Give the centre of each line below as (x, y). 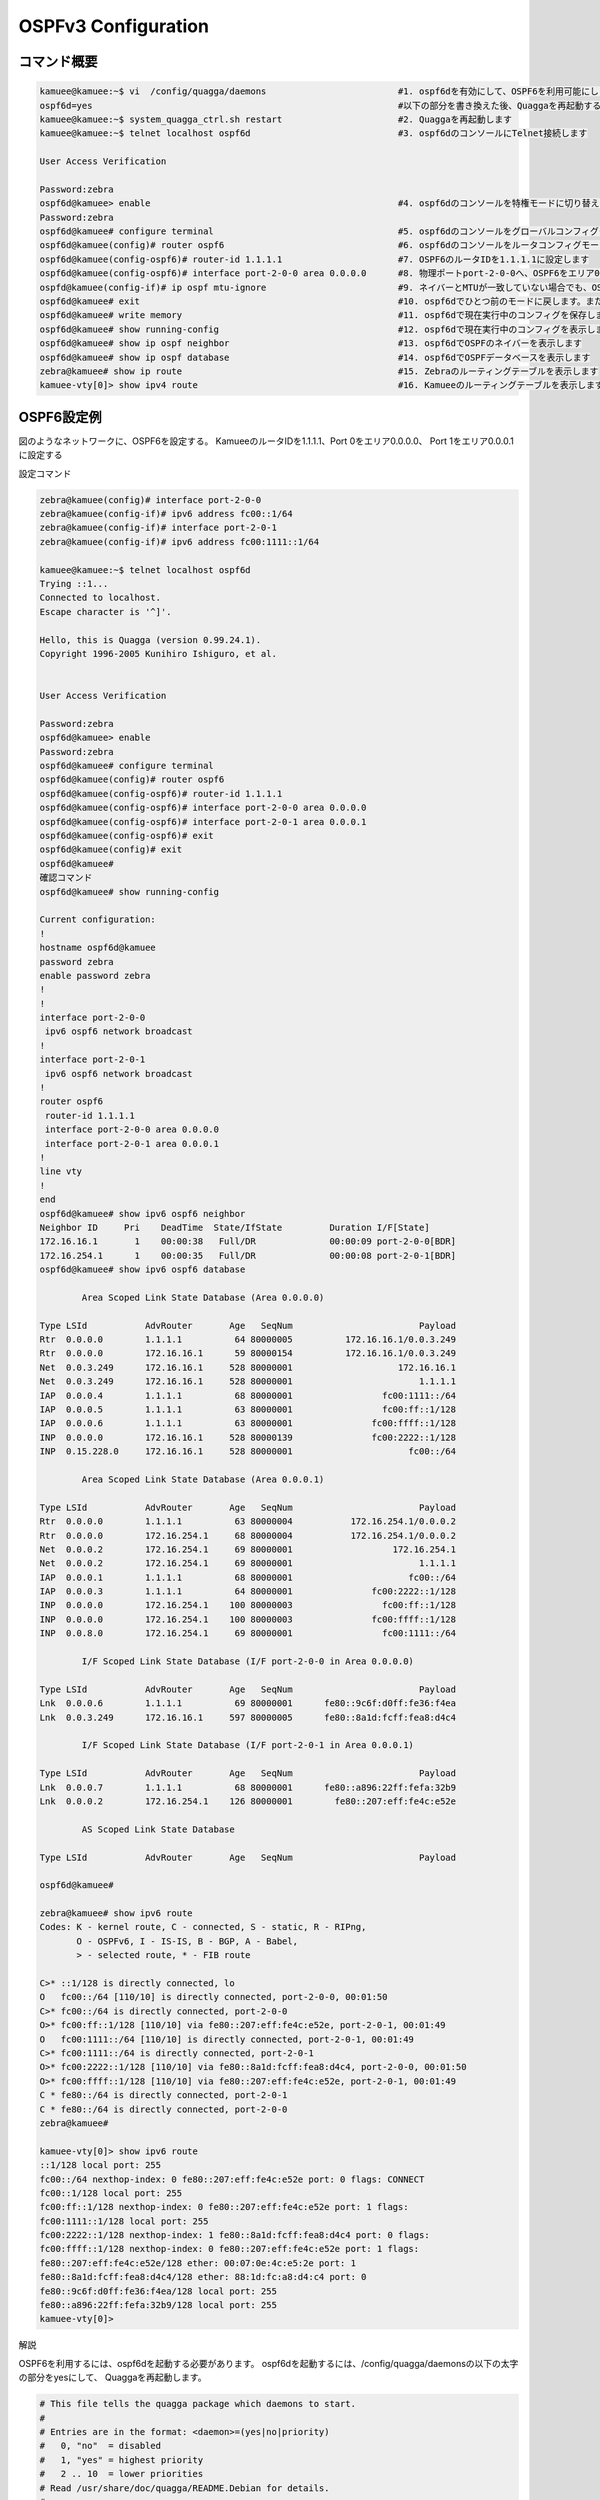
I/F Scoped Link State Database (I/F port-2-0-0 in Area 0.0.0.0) (248, 1661)
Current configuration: (98, 919)
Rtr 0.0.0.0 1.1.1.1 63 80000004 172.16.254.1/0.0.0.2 (248, 1521)
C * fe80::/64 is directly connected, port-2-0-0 (163, 2109)
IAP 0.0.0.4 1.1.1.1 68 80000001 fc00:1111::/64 (248, 1395)
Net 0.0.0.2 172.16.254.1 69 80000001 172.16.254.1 (248, 1549)
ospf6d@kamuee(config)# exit (111, 849)
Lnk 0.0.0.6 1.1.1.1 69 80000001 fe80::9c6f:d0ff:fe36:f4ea (248, 1703)
